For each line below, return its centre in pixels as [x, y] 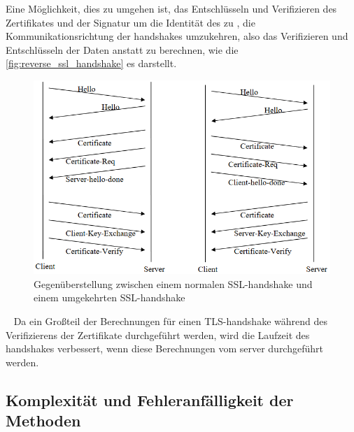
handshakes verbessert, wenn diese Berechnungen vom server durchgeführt [164, 348]
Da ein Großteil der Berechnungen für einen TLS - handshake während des [170, 321]
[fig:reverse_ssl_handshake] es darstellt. [91, 63]
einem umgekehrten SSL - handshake [109, 297]
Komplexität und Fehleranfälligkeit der [150, 399]
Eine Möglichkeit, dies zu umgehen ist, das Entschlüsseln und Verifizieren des [171, 8]
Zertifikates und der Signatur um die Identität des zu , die [130, 22]
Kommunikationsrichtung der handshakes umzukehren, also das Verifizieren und [177, 36]
